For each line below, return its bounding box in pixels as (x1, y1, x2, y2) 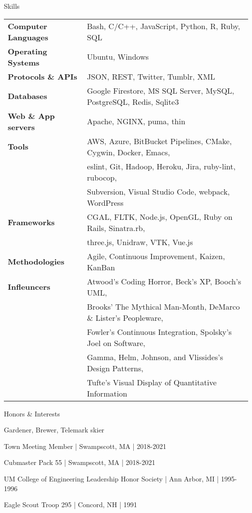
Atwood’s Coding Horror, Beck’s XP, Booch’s (87, 275, 241, 287)
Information (87, 387, 127, 399)
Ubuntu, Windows (87, 51, 149, 63)
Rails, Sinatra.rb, (87, 222, 145, 233)
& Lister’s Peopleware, (87, 312, 163, 323)
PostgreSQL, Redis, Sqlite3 (87, 96, 179, 107)
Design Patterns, (87, 362, 143, 374)
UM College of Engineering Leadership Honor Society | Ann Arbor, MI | (4, 473, 219, 483)
